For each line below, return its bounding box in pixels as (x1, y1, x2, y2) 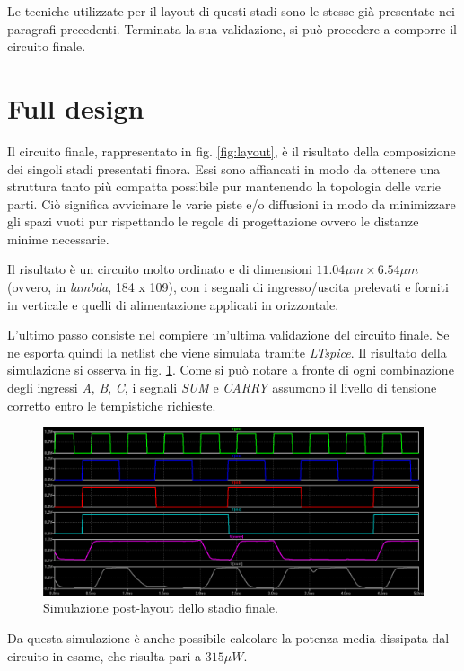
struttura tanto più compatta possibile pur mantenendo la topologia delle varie (7, 177, 442, 196)
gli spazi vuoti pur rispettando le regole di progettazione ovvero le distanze (7, 212, 419, 231)
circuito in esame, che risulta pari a (7, 646, 202, 665)
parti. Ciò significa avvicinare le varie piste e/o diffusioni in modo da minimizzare (7, 194, 456, 213)
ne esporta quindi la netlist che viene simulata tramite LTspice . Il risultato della (7, 342, 447, 361)
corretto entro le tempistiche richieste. (7, 395, 216, 414)
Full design (7, 89, 144, 126)
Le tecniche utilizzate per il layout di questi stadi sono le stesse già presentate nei (7, 2, 455, 20)
